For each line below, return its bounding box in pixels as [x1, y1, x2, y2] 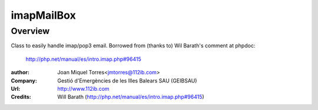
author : [11, 69, 29, 76]
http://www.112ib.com [57, 85, 110, 92]
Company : [11, 77, 38, 84]
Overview [11, 26, 50, 36]
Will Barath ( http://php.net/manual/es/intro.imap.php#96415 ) [57, 94, 204, 101]
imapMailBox [11, 9, 76, 22]
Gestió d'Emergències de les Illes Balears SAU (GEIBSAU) [57, 77, 197, 84]
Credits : [11, 94, 32, 101]
